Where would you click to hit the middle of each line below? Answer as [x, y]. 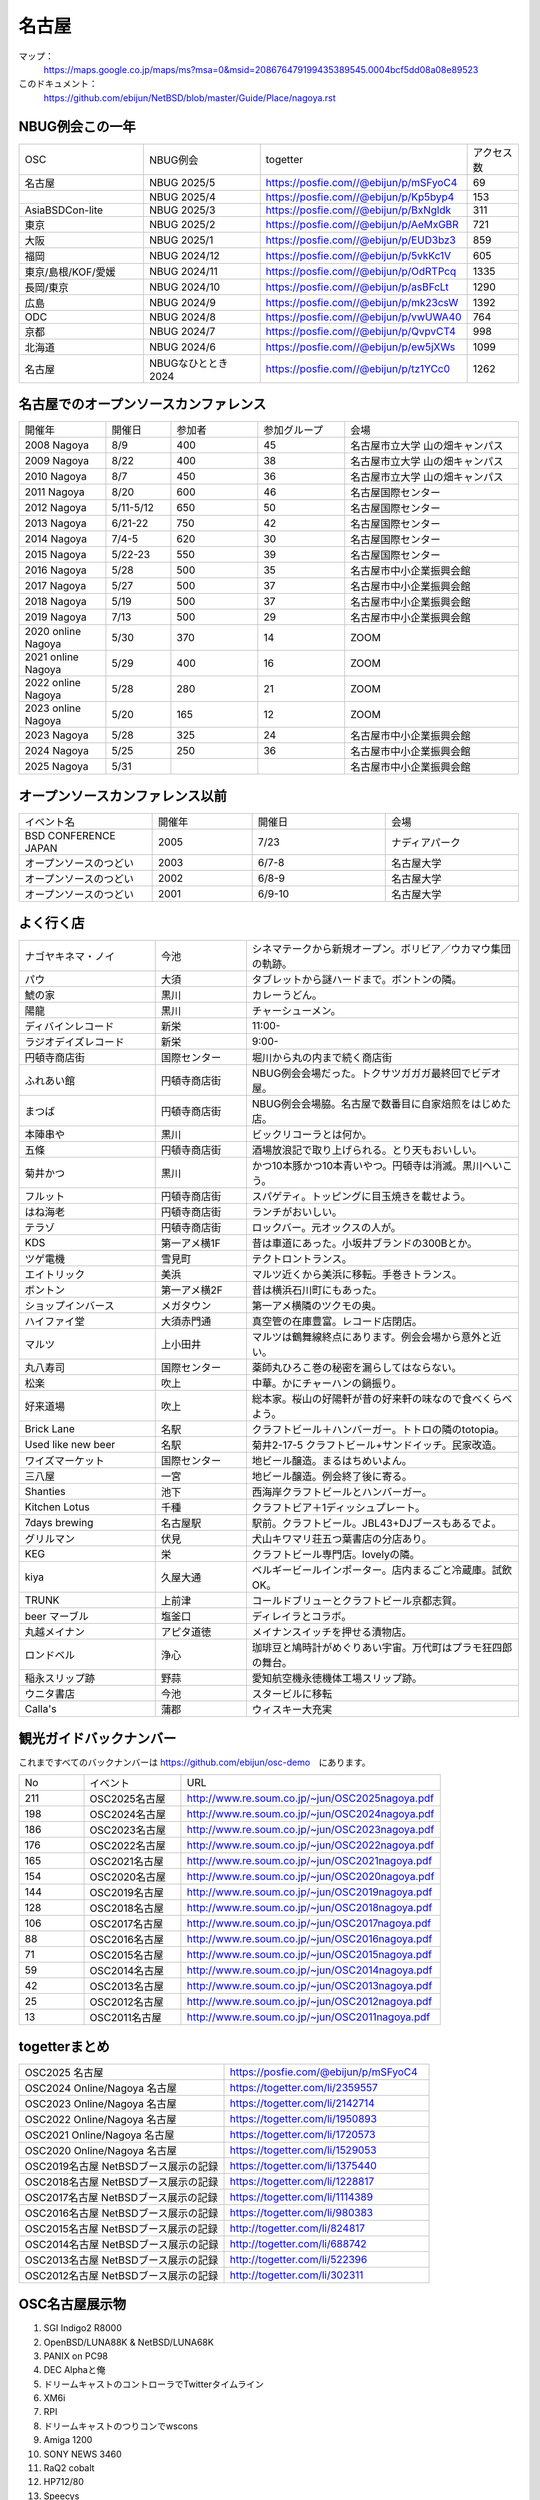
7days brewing [59, 1523]
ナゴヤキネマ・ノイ [69, 957]
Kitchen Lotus [57, 1507]
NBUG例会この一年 [77, 126]
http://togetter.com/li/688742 [298, 2243]
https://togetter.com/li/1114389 [301, 2197]
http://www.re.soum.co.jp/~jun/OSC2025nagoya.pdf [310, 1798]
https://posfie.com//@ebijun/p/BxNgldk [358, 210]
